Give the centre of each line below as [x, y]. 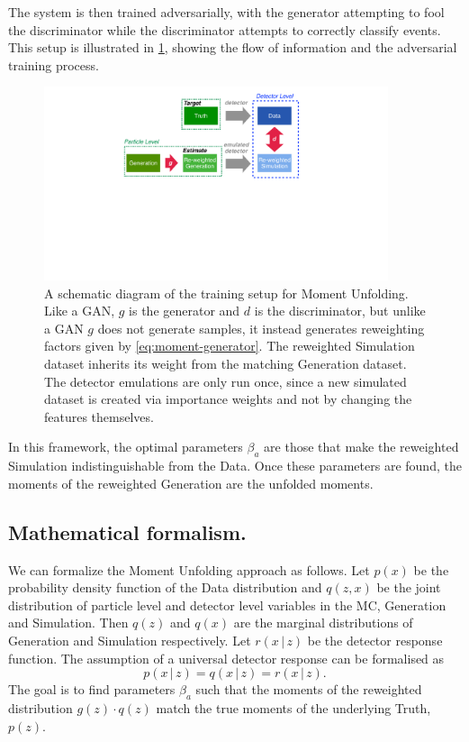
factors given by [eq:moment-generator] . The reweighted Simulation [230, 346]
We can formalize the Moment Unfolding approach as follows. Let [189, 569]
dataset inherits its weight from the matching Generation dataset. [225, 363]
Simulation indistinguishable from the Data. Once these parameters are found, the [235, 466]
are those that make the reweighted [361, 447]
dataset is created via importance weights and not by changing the [228, 399]
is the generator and [185, 311]
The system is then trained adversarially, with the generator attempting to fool [226, 12]
